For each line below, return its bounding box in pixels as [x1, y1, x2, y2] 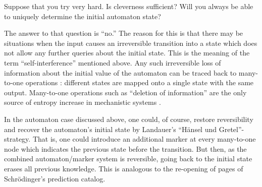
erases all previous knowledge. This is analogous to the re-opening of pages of [4, 163, 243, 173]
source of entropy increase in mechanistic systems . [4, 97, 161, 107]
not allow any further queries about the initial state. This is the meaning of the [4, 47, 250, 58]
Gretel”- [219, 123, 244, 134]
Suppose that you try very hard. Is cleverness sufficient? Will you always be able [4, 1, 253, 11]
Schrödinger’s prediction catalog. [4, 173, 106, 183]
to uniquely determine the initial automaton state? [4, 11, 161, 21]
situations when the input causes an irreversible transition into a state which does [4, 37, 257, 48]
